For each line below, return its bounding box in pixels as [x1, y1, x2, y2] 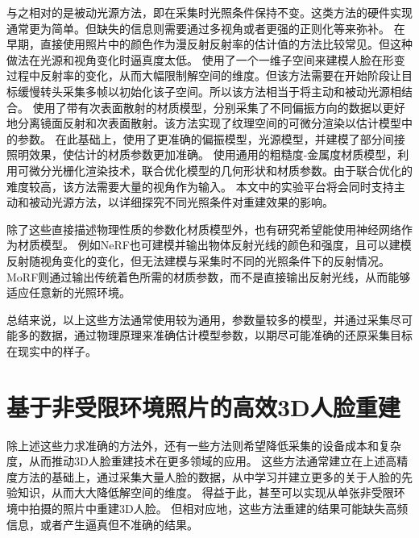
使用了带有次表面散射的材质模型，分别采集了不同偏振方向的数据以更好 [32, 98, 405, 115]
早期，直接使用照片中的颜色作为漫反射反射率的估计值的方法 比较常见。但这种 [6, 35, 413, 52]
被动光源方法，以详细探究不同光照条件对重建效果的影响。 [28, 194, 334, 211]
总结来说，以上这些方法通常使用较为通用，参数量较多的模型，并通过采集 [6, 311, 390, 327]
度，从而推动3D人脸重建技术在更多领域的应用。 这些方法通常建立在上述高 [6, 453, 397, 469]
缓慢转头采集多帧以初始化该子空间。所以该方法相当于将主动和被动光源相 [17, 82, 401, 99]
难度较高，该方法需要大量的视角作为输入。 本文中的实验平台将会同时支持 [6, 177, 394, 194]
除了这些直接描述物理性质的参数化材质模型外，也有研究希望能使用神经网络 [6, 220, 401, 237]
